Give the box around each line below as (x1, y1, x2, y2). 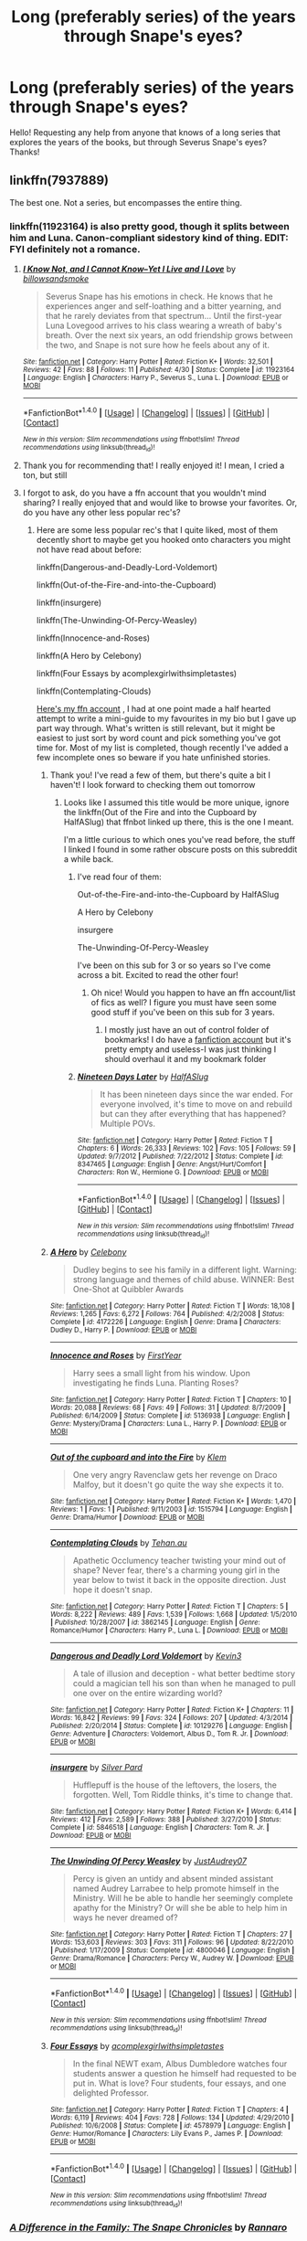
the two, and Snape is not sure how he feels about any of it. (45, 340, 270, 351)
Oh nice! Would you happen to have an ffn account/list (90, 987, 296, 998)
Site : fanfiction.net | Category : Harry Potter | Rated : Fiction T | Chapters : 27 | (49, 1930, 292, 1939)
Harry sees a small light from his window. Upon (72, 1368, 251, 1379)
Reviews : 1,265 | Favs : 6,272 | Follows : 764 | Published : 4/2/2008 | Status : (49, 1310, 285, 1319)
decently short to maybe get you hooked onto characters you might (36, 535, 291, 546)
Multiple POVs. (100, 1118, 155, 1130)
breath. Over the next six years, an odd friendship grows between (45, 330, 294, 341)
